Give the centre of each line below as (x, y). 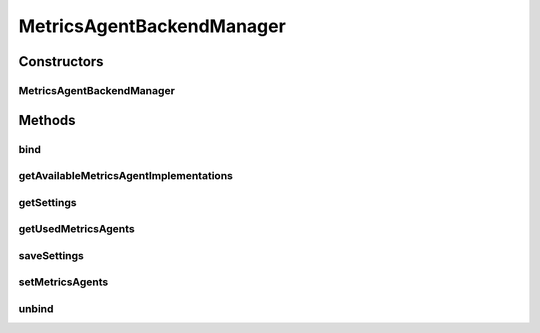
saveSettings (51, 255)
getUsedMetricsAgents (76, 229)
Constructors (61, 61)
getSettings (47, 202)
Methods (47, 120)
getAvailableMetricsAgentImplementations (126, 176)
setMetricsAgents (63, 282)
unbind (36, 308)
